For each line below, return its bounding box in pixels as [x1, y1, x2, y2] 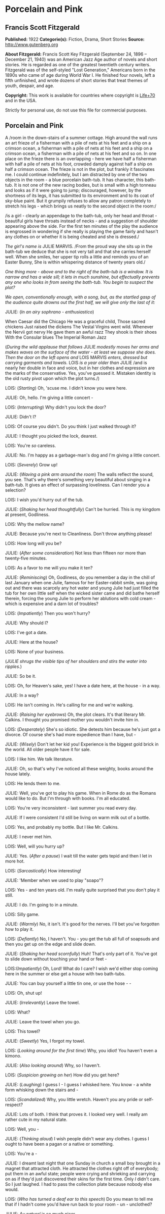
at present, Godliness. [5, 511, 50, 517]
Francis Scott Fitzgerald [5, 23, 80, 32]
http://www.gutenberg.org [5, 42, 58, 48]
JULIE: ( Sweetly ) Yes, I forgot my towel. [5, 1038, 85, 1044]
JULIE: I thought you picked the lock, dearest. [5, 433, 98, 439]
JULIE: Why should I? [5, 620, 48, 626]
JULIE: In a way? [5, 692, 39, 698]
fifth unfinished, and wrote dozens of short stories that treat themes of [5, 78, 148, 83]
